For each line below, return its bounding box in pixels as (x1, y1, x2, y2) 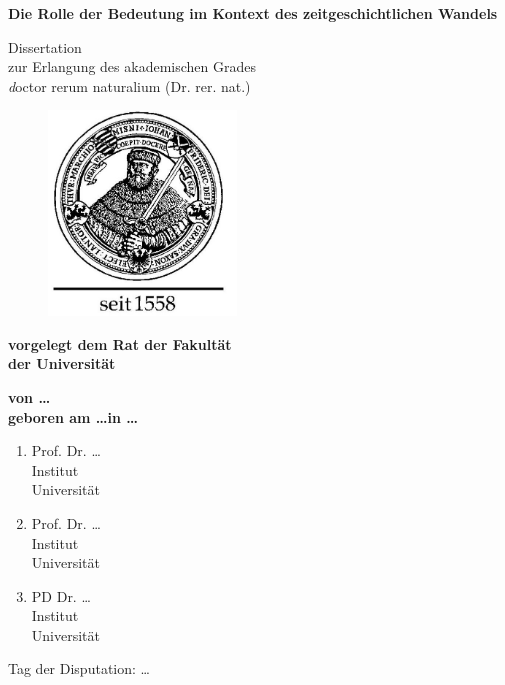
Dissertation (8, 36, 82, 57)
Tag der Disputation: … (8, 658, 150, 679)
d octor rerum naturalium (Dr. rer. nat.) (8, 75, 251, 96)
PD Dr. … (31, 585, 91, 606)
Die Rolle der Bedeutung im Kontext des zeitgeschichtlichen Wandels (8, 3, 498, 23)
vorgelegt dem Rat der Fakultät (8, 333, 232, 354)
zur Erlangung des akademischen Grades (8, 56, 256, 77)
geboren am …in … (8, 406, 139, 427)
